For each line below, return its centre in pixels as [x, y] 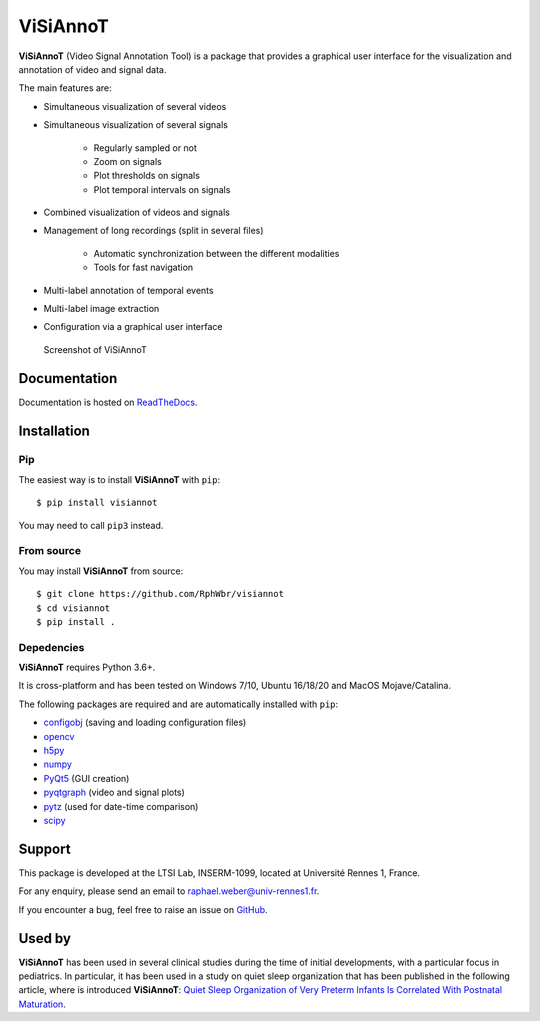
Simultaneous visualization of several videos [135, 106]
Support [44, 848]
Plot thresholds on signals [146, 176]
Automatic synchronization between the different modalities [216, 253]
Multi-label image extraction [101, 309]
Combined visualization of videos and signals [136, 212]
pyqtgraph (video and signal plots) [114, 792]
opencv [59, 736]
